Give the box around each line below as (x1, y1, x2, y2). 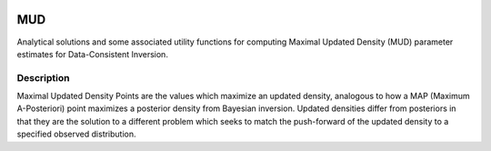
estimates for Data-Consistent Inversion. (16, 48, 168, 59)
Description (16, 71, 70, 84)
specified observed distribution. (16, 128, 136, 140)
